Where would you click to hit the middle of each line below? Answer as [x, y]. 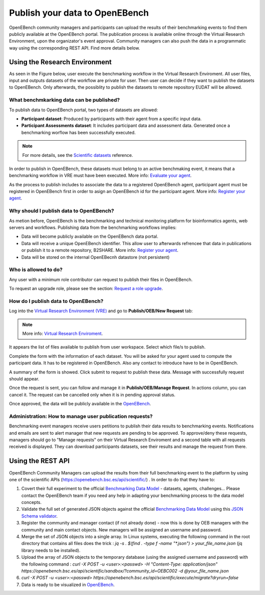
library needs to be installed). [51, 550]
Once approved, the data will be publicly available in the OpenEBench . [80, 404]
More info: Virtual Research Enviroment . [63, 334]
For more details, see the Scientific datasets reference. [78, 155]
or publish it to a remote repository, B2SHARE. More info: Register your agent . [100, 250]
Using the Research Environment [60, 62]
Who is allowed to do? [36, 270]
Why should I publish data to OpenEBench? [62, 211]
